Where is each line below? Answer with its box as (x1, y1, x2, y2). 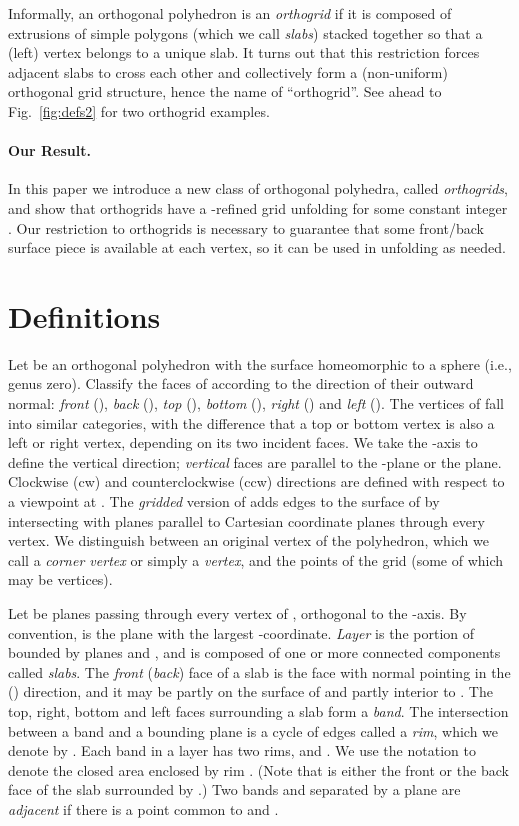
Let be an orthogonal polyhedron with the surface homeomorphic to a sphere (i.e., (8, 353, 512, 374)
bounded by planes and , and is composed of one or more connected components (8, 642, 501, 663)
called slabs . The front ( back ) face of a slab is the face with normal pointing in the (8, 661, 511, 682)
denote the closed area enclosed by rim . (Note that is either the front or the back (8, 759, 509, 780)
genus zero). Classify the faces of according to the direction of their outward (8, 373, 474, 394)
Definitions (8, 295, 161, 336)
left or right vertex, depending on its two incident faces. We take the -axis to (8, 432, 478, 453)
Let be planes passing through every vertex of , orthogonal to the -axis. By (8, 602, 467, 623)
